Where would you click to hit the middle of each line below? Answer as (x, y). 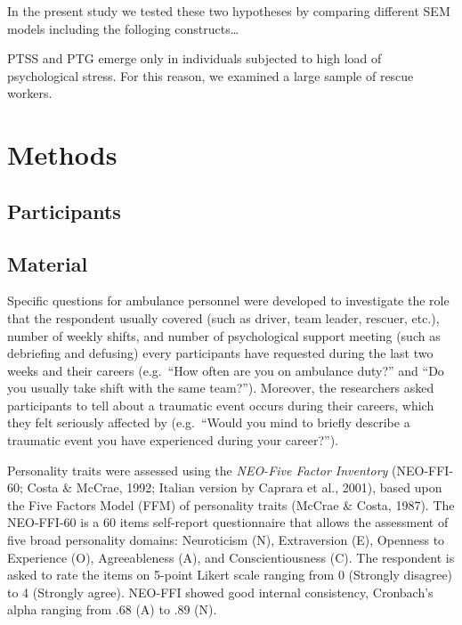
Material (48, 263)
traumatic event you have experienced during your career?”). (173, 440)
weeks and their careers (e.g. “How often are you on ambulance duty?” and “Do (226, 370)
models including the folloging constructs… (123, 28)
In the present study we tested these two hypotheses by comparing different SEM (229, 11)
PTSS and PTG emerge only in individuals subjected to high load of (195, 58)
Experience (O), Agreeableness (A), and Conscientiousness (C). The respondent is (231, 557)
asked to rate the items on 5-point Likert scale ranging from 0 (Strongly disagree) (230, 575)
